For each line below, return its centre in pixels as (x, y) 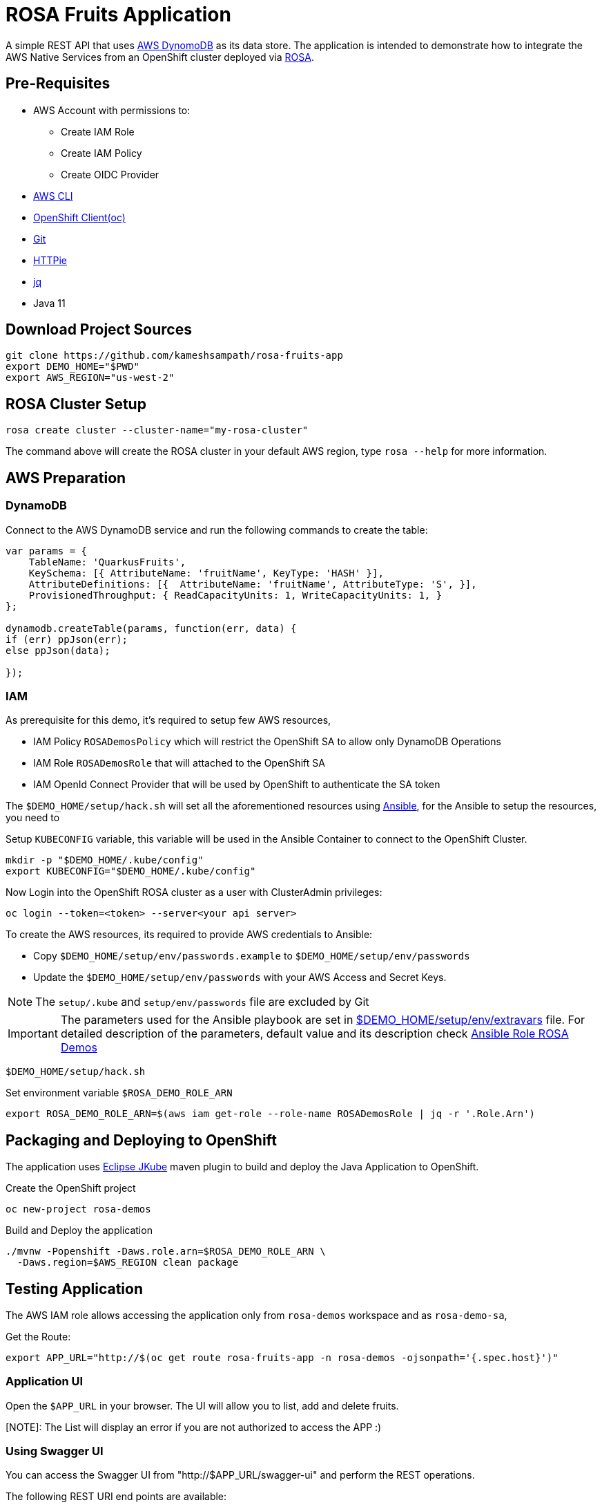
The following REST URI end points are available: (116, 1497)
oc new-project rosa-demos (78, 1209)
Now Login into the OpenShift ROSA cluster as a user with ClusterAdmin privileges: (194, 892)
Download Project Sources (99, 330)
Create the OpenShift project (71, 1188)
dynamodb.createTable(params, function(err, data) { (151, 628)
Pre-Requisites (58, 84)
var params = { (47, 551)
